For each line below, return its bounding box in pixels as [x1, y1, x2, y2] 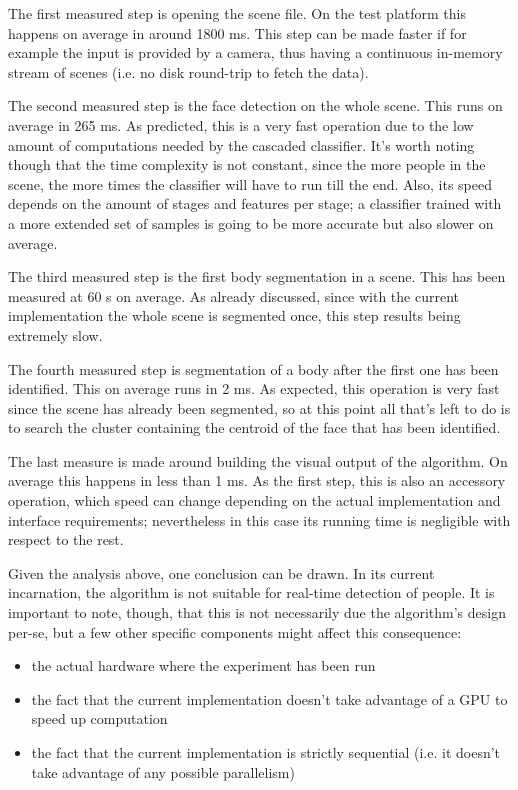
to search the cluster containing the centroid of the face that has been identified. [8, 417, 501, 438]
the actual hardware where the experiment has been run [31, 655, 376, 676]
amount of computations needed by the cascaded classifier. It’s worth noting [8, 134, 475, 155]
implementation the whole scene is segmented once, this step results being [8, 305, 461, 326]
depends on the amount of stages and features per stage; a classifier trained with [8, 193, 502, 214]
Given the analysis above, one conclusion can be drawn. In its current [8, 562, 435, 583]
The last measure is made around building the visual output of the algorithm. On [8, 450, 508, 471]
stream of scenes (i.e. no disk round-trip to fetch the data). [8, 61, 369, 82]
